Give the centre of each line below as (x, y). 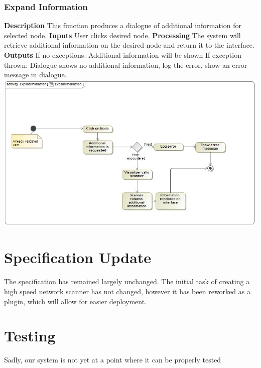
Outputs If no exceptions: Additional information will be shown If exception (123, 55)
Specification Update (78, 257)
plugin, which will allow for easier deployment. (76, 301)
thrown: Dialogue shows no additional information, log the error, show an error (126, 65)
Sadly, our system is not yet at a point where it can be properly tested (113, 360)
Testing (30, 336)
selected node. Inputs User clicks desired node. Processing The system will (122, 35)
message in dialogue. (35, 75)
